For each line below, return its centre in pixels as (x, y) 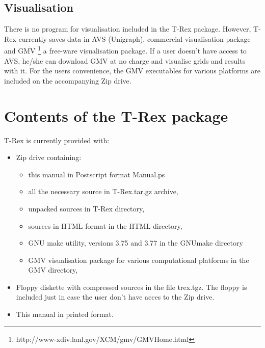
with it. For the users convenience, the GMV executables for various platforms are (132, 71)
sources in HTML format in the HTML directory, (105, 225)
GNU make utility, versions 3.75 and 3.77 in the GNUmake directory (136, 243)
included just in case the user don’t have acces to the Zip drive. (115, 297)
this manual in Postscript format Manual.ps (97, 174)
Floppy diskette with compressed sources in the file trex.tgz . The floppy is (131, 287)
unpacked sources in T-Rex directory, (86, 208)
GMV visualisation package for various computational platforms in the (139, 260)
